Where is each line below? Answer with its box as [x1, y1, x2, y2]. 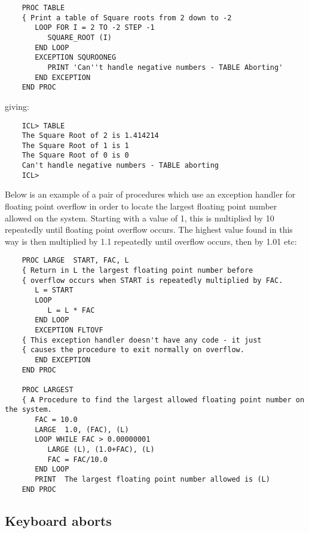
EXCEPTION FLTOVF [35, 326, 103, 334]
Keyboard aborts [5, 511, 112, 529]
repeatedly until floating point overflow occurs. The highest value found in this [5, 223, 293, 236]
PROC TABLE [22, 4, 65, 12]
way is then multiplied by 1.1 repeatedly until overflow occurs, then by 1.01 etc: [5, 235, 297, 247]
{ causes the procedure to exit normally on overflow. [22, 346, 244, 355]
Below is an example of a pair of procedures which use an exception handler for [5, 188, 296, 201]
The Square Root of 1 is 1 [22, 141, 129, 150]
